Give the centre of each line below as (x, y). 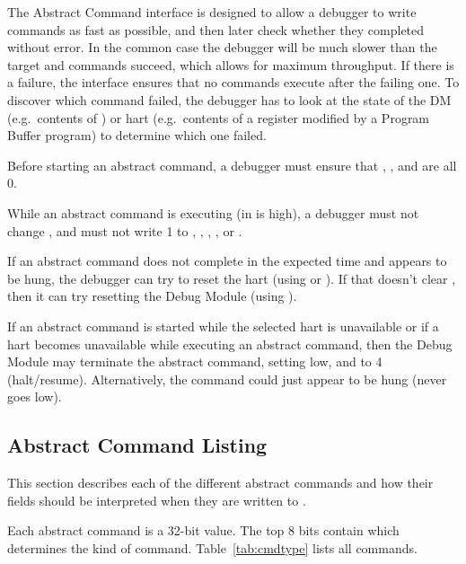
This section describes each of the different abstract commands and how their (220, 483)
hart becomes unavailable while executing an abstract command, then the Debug (230, 344)
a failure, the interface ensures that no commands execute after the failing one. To (233, 82)
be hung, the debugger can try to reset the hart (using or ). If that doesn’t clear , (232, 278)
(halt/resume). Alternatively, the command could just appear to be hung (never (227, 379)
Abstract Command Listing (137, 445)
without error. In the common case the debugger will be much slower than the (222, 47)
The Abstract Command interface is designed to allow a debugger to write (212, 12)
